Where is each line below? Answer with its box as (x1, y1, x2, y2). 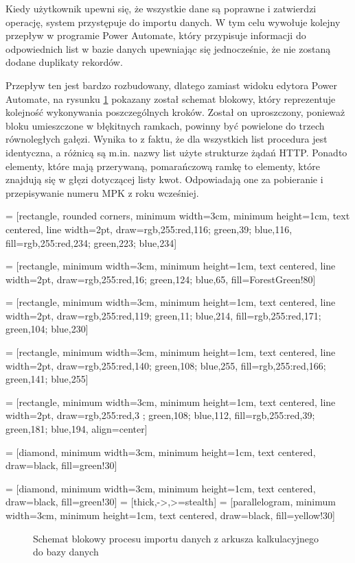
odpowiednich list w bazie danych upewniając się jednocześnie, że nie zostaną (5, 41, 331, 56)
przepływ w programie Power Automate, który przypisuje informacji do (5, 28, 306, 43)
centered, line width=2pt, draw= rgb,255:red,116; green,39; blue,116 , (5, 221, 293, 236)
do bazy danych (33, 544, 99, 559)
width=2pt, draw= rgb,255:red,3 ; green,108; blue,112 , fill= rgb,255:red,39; (5, 408, 315, 422)
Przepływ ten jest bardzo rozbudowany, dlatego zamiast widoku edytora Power (5, 77, 337, 92)
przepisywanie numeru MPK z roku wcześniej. (5, 185, 199, 200)
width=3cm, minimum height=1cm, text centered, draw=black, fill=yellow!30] (5, 508, 335, 522)
